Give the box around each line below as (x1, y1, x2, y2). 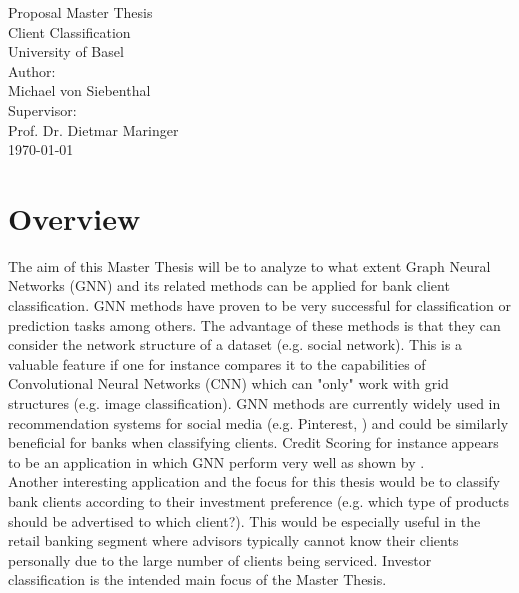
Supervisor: (8, 99, 77, 120)
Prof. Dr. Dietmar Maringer (8, 119, 179, 140)
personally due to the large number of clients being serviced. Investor (8, 549, 432, 570)
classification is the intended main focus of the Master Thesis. (8, 569, 387, 590)
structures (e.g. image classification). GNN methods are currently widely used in (8, 393, 501, 414)
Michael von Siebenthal (8, 80, 151, 101)
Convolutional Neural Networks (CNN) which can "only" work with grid (8, 373, 449, 394)
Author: (8, 60, 56, 81)
